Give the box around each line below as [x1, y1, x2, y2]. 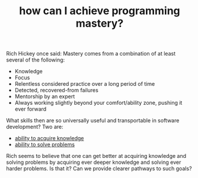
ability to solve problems [14, 141, 75, 148]
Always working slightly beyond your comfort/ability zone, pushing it [14, 99, 183, 106]
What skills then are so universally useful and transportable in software [6, 117, 180, 124]
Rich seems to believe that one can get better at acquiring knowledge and [6, 153, 187, 160]
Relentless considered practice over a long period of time [14, 80, 155, 88]
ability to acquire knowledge [14, 135, 84, 142]
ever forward [14, 105, 47, 113]
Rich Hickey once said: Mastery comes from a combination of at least [6, 50, 176, 57]
